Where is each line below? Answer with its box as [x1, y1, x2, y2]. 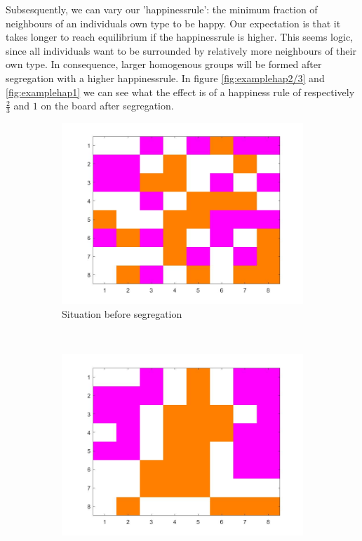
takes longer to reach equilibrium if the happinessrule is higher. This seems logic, [6, 29, 353, 44]
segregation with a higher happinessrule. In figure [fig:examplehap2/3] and [6, 70, 325, 85]
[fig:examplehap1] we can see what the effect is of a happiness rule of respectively [6, 84, 355, 99]
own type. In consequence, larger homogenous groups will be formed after [6, 57, 322, 72]
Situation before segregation [62, 306, 182, 321]
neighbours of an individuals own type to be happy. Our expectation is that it [6, 15, 341, 30]
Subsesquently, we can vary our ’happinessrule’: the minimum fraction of [6, 2, 318, 16]
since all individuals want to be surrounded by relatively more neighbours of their [6, 43, 356, 58]
